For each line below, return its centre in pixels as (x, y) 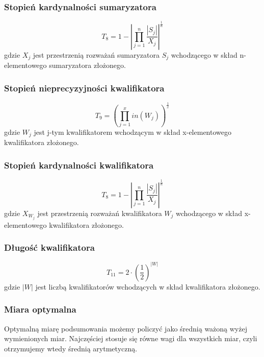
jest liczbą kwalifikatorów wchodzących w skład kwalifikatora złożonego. (148, 286)
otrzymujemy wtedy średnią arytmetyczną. (71, 348)
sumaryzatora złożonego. (87, 65)
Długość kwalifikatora (49, 247)
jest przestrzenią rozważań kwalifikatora (100, 213)
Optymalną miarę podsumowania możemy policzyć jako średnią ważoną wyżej (126, 328)
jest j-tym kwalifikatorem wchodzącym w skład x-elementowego (133, 132)
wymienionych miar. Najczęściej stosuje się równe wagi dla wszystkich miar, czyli (131, 338)
